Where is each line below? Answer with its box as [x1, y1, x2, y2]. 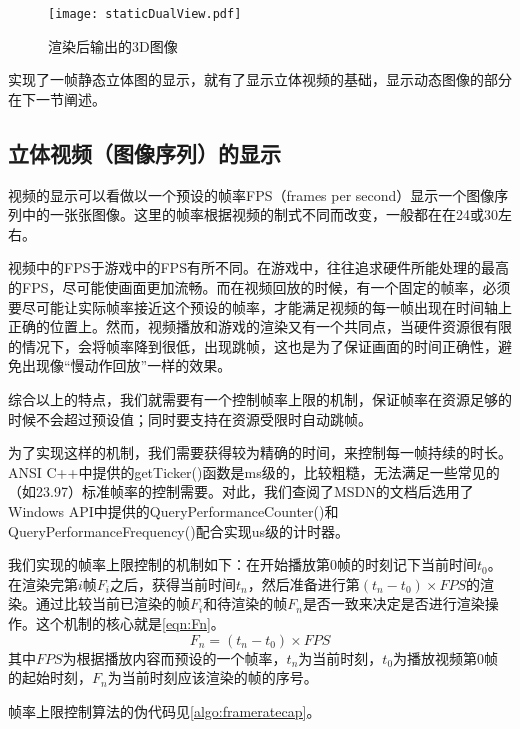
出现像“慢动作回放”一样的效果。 [21, 355, 232, 376]
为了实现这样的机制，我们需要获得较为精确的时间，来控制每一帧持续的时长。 [8, 442, 512, 463]
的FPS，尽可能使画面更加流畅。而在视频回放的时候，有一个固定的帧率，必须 [8, 277, 511, 298]
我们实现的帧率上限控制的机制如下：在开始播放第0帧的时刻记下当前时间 [8, 554, 477, 575]
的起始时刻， [8, 667, 92, 688]
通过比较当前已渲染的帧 [35, 593, 190, 614]
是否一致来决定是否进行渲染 [302, 593, 485, 614]
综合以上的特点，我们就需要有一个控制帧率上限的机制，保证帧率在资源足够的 [8, 388, 512, 409]
